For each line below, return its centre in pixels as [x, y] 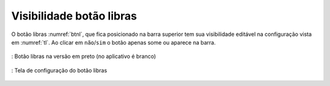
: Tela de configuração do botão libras [59, 70]
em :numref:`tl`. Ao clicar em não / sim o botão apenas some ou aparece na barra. [114, 42]
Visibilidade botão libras [74, 16]
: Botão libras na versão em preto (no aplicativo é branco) [84, 56]
